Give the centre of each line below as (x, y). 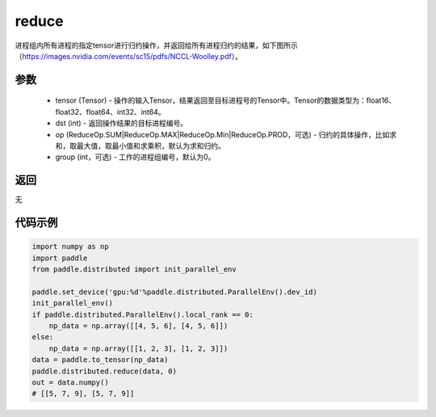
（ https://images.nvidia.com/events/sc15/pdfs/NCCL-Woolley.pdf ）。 (128, 56)
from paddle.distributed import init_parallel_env (134, 269)
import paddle (60, 258)
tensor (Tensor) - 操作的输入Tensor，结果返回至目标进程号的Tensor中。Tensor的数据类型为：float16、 (226, 100)
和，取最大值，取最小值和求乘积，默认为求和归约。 (140, 145)
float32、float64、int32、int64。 (110, 112)
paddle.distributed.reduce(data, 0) (105, 371)
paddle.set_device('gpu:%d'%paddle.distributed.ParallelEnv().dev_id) (175, 292)
